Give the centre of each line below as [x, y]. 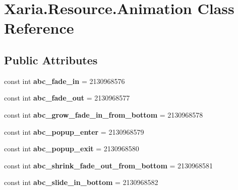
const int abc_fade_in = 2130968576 [65, 81]
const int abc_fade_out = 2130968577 [67, 98]
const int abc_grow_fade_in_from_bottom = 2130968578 [104, 114]
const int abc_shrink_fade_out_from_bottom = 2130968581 [109, 165]
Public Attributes [51, 60]
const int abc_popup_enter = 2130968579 [74, 131]
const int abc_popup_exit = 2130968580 [72, 149]
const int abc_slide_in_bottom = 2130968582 [81, 182]
